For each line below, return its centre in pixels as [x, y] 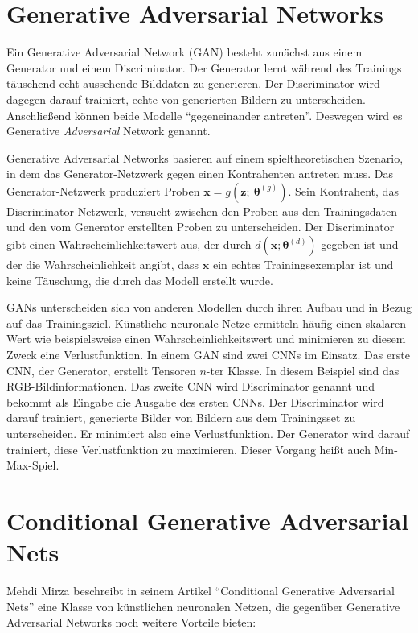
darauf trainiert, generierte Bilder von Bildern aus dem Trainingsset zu [181, 418]
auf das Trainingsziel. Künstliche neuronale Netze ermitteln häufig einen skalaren [207, 323]
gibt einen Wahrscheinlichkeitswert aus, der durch [129, 244]
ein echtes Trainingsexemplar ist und [303, 265]
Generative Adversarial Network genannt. [109, 131]
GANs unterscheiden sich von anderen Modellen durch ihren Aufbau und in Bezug [209, 307]
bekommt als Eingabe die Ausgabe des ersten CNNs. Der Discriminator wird [195, 401]
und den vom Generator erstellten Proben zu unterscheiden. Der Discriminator [201, 227]
